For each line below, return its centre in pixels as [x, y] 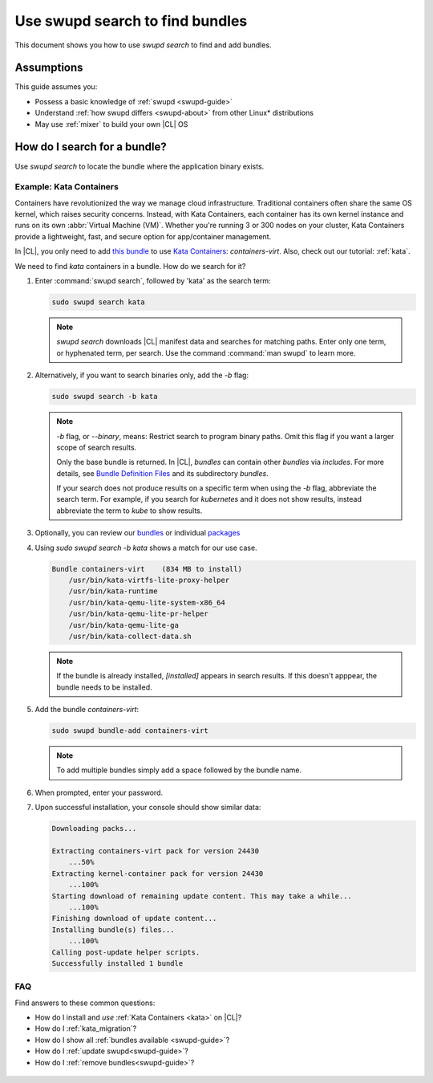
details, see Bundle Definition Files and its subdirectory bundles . [162, 473]
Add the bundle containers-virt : [87, 710]
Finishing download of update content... [134, 918]
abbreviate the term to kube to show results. [129, 511]
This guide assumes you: [56, 87]
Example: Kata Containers [67, 187]
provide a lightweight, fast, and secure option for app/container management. [143, 236]
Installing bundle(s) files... [113, 930]
